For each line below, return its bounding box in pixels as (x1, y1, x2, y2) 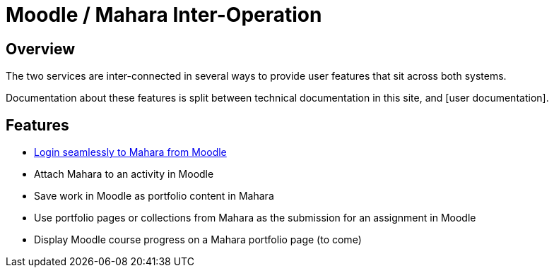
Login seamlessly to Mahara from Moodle (34, 146, 227, 159)
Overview (6, 40, 76, 58)
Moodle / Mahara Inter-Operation (6, 3, 322, 27)
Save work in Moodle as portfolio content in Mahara (34, 190, 274, 202)
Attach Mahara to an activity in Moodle (34, 168, 214, 181)
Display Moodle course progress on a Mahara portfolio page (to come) (34, 233, 362, 246)
